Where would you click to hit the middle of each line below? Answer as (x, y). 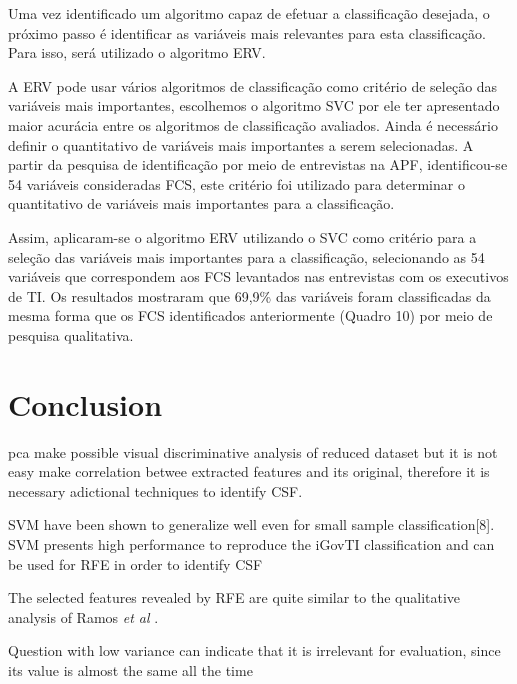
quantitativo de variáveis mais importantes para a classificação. (201, 203)
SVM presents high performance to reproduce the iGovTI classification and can (251, 544)
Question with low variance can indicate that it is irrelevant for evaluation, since (254, 650)
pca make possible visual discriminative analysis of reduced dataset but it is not (253, 451)
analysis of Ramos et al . (83, 616)
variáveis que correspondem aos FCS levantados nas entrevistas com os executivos (258, 276)
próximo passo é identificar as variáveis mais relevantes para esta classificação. (247, 32)
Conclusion (85, 403)
